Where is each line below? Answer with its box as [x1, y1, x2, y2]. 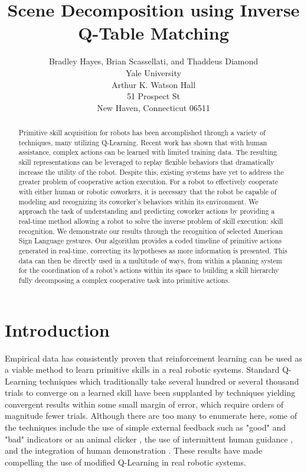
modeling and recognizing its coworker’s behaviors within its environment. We [18, 196, 259, 206]
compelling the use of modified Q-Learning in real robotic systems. [5, 455, 246, 468]
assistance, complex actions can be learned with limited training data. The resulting [18, 147, 277, 157]
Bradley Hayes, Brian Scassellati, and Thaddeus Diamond [48, 55, 259, 67]
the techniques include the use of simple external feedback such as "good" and [5, 421, 286, 434]
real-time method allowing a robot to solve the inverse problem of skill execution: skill [18, 216, 283, 226]
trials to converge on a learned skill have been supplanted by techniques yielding [5, 386, 295, 399]
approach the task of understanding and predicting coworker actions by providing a [18, 206, 275, 216]
